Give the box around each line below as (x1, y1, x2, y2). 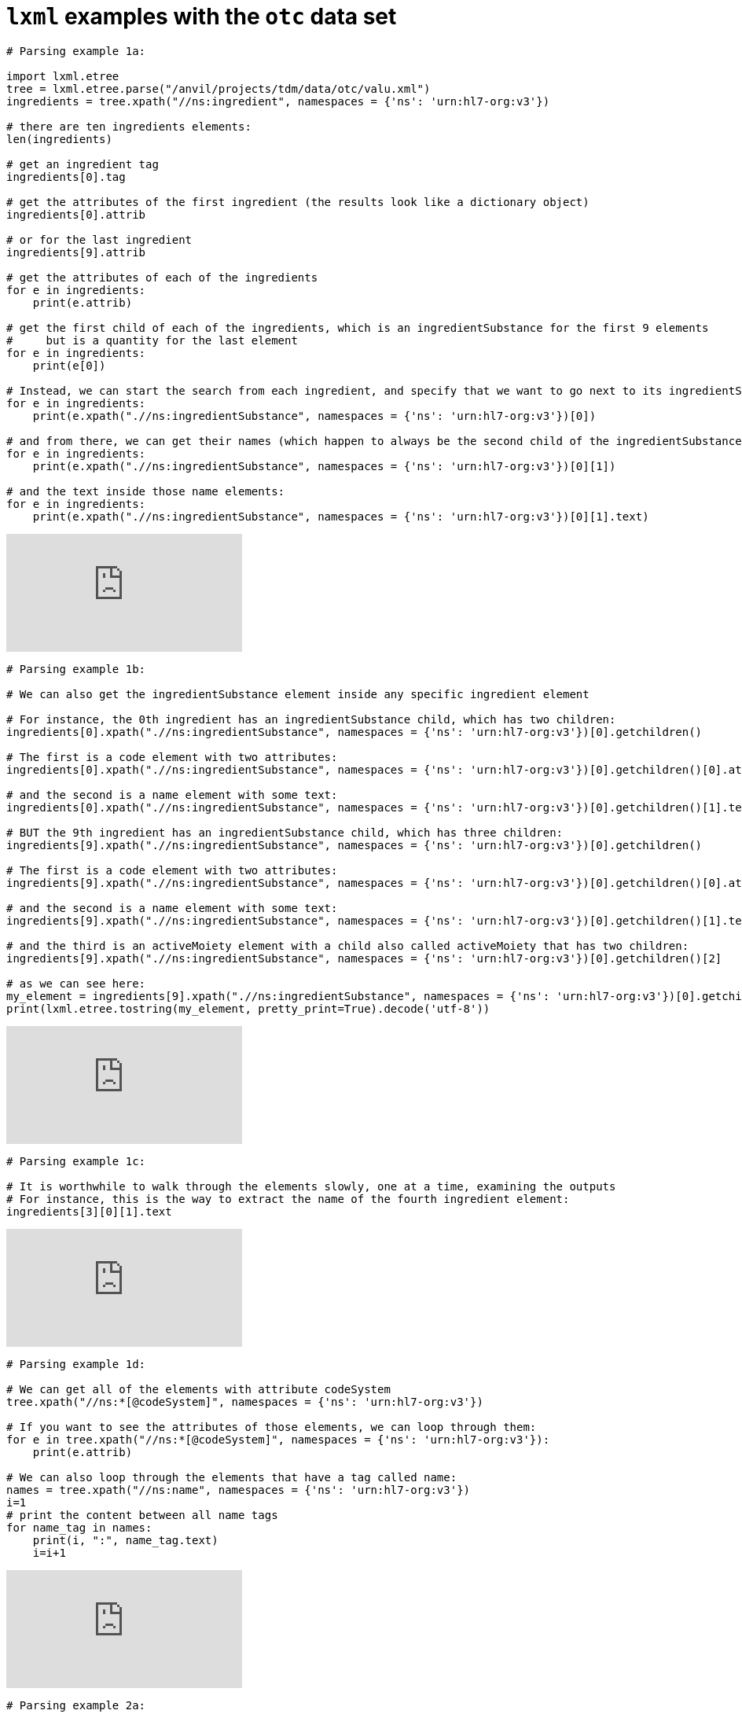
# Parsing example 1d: (6, 1357, 146, 1370)
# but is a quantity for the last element (6, 333, 298, 347)
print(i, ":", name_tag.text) (32, 1533, 219, 1547)
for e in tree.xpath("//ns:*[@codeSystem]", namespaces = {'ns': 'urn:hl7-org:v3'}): (6, 1433, 550, 1446)
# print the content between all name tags (6, 1508, 278, 1521)
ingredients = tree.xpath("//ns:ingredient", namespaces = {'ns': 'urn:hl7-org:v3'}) (6, 94, 550, 108)
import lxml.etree (6, 69, 119, 83)
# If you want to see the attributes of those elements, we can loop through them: (6, 1420, 537, 1433)
